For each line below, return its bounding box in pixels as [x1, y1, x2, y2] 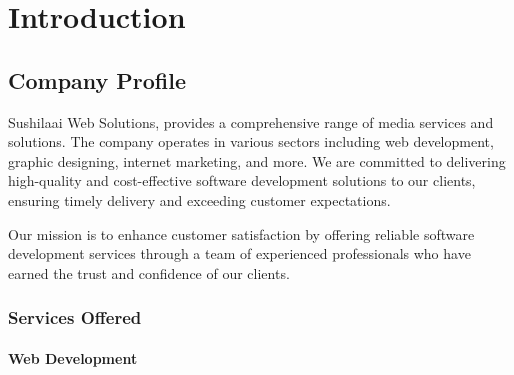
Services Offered [8, 305, 142, 330]
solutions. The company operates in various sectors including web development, [8, 131, 494, 152]
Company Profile [8, 64, 187, 95]
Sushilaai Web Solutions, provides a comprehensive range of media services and [8, 111, 494, 132]
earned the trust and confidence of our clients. [8, 262, 290, 283]
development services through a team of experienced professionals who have [8, 243, 471, 264]
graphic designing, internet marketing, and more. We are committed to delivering [8, 150, 506, 171]
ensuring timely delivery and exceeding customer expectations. [8, 189, 391, 210]
